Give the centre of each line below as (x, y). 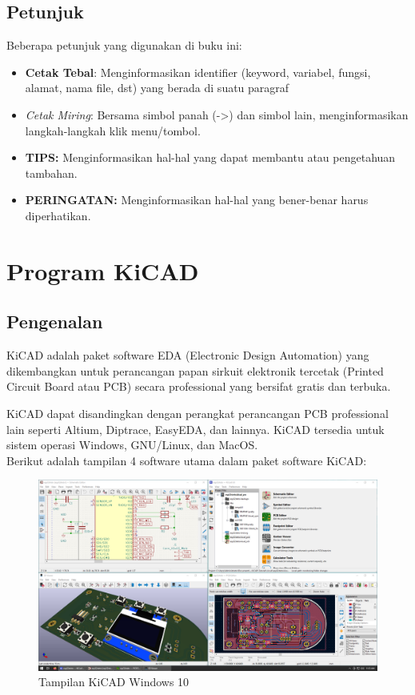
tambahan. (51, 173)
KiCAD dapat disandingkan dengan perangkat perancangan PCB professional (198, 413)
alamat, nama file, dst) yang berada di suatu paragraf (157, 88)
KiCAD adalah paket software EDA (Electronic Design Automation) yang (188, 355)
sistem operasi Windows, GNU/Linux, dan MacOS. (132, 445)
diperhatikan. (58, 215)
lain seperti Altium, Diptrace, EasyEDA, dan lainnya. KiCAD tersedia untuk (196, 429)
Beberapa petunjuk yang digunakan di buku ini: (124, 45)
